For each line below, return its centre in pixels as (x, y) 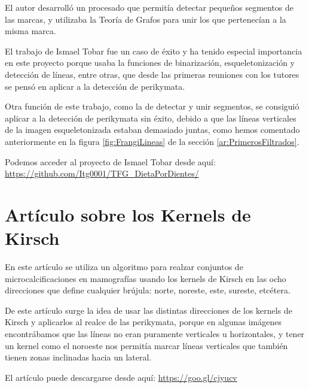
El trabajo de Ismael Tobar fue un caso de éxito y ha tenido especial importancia (154, 51)
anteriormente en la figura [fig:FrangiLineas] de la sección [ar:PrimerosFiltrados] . (152, 141)
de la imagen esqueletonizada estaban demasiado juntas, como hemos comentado (152, 130)
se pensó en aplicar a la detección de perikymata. (95, 86)
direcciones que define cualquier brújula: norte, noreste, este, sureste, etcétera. (148, 290)
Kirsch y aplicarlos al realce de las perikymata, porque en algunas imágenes (143, 322)
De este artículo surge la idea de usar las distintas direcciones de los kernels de (149, 310)
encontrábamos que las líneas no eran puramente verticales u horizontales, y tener (155, 334)
